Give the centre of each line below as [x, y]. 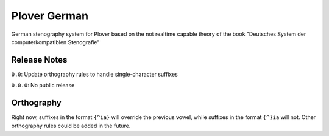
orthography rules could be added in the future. [71, 126]
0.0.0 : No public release [43, 86]
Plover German [50, 16]
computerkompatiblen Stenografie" [55, 42]
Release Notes [39, 60]
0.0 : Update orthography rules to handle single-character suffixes [94, 74]
